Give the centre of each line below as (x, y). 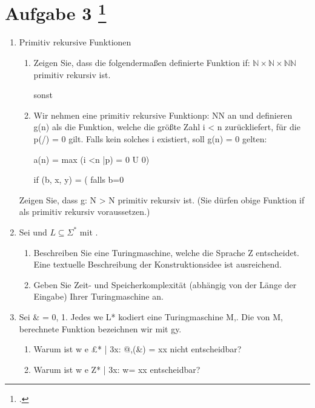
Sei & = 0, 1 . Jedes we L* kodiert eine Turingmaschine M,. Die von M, (151, 316)
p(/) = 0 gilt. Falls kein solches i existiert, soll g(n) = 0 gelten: (150, 139)
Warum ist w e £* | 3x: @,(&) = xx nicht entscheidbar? (138, 349)
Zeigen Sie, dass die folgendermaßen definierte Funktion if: (142, 63)
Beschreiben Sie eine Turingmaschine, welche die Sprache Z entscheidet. (166, 252)
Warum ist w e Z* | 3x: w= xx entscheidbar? (117, 369)
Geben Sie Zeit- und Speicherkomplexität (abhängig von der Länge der (165, 284)
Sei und (33, 232)
